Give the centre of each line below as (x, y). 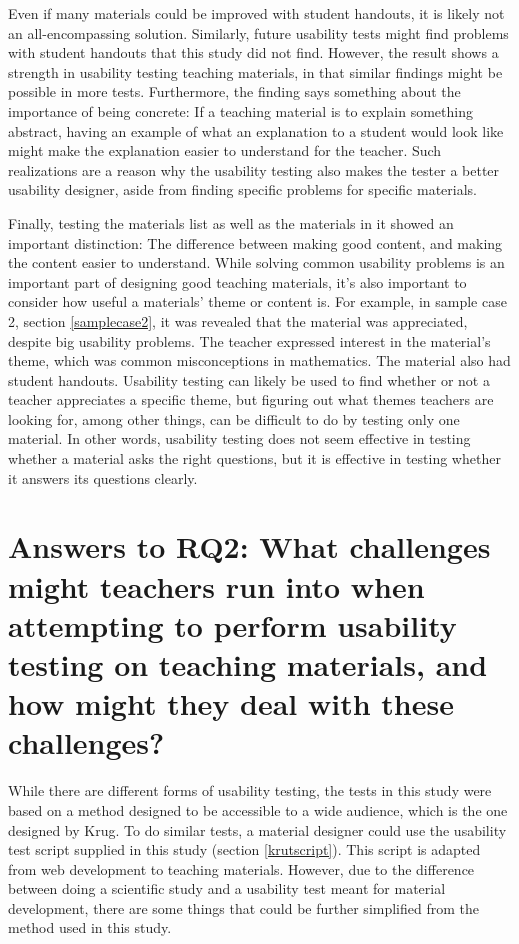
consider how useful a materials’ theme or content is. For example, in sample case (257, 301)
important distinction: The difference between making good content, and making (255, 242)
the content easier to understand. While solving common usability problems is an (256, 262)
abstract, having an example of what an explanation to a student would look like (256, 130)
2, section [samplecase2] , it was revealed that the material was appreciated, (238, 320)
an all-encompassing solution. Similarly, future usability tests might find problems (258, 32)
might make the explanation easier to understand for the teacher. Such (225, 150)
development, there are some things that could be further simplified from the (243, 907)
